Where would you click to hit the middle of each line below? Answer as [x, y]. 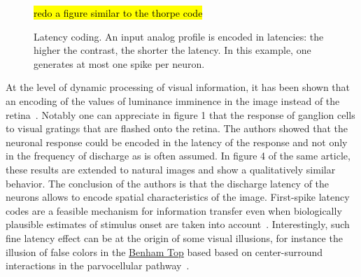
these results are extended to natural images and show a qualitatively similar [171, 169]
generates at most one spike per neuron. [119, 63]
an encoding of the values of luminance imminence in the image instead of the [173, 100]
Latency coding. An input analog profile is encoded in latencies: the [179, 36]
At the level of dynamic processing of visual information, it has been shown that [178, 87]
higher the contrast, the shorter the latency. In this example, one [172, 50]
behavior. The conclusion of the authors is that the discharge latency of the [168, 183]
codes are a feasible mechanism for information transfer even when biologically [174, 210]
